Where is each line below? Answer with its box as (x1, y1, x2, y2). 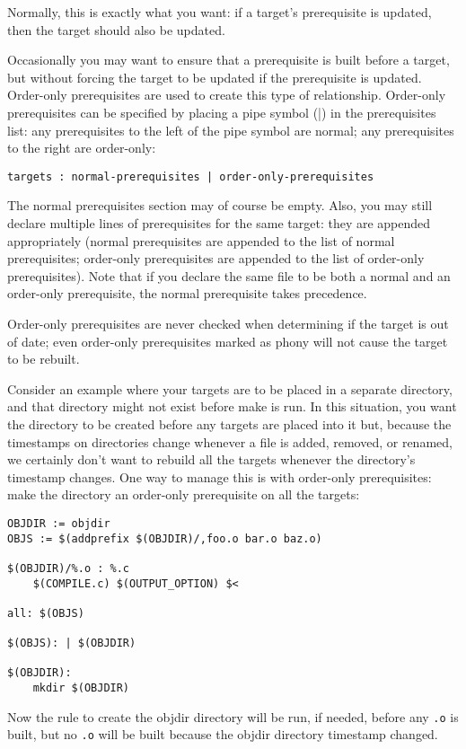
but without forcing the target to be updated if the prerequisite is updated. (7, 67, 422, 86)
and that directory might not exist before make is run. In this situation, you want (7, 397, 457, 416)
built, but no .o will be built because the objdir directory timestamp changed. (7, 725, 438, 744)
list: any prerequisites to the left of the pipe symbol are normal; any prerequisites (7, 120, 454, 139)
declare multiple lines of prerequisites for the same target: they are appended (7, 214, 431, 232)
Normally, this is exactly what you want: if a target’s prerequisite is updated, (7, 3, 432, 21)
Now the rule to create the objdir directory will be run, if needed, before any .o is (7, 707, 459, 726)
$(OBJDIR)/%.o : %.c (7, 561, 130, 575)
